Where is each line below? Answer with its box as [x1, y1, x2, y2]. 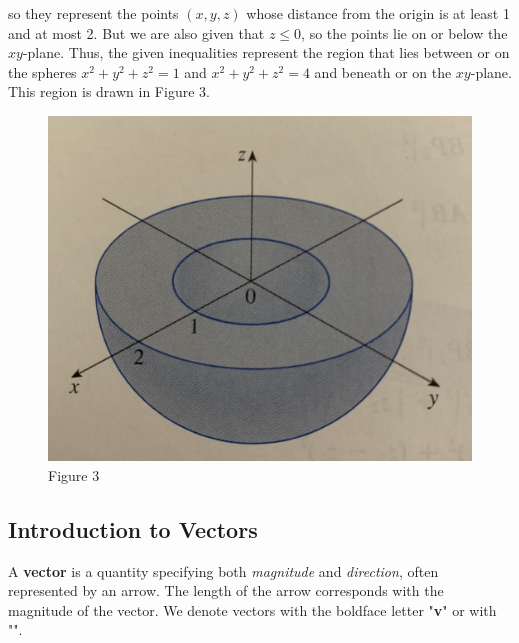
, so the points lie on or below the [301, 22, 508, 43]
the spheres [8, 61, 77, 82]
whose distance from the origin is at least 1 [246, 3, 510, 23]
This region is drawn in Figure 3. [8, 81, 210, 102]
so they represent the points [8, 3, 179, 23]
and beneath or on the [314, 61, 452, 82]
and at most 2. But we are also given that [8, 22, 265, 43]
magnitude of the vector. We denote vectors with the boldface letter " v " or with [8, 599, 497, 620]
